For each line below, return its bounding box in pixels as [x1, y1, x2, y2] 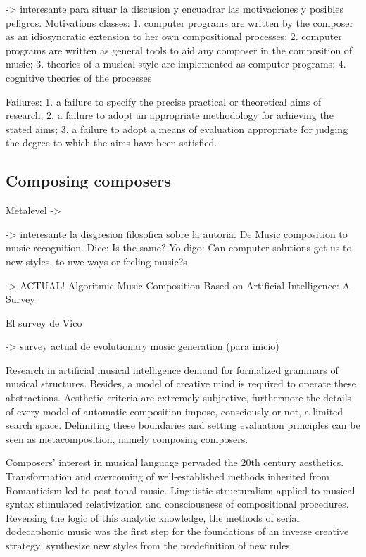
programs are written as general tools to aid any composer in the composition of [6, 42, 353, 57]
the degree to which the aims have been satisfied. [6, 135, 217, 150]
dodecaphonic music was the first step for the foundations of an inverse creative [6, 524, 349, 539]
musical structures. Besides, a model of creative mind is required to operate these [6, 376, 356, 391]
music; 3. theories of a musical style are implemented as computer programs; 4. [6, 56, 346, 71]
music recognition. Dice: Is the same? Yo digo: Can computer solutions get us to [6, 240, 352, 255]
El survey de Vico [6, 315, 82, 330]
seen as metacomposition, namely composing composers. [6, 431, 248, 446]
